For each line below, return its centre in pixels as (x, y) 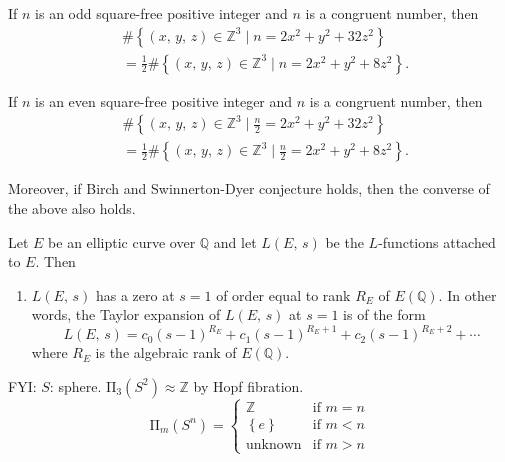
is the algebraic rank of (166, 352)
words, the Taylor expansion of (126, 314)
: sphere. (75, 385)
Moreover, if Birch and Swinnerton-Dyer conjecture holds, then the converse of (249, 188)
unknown (273, 445)
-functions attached (437, 241)
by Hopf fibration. (248, 385)
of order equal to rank (283, 294)
